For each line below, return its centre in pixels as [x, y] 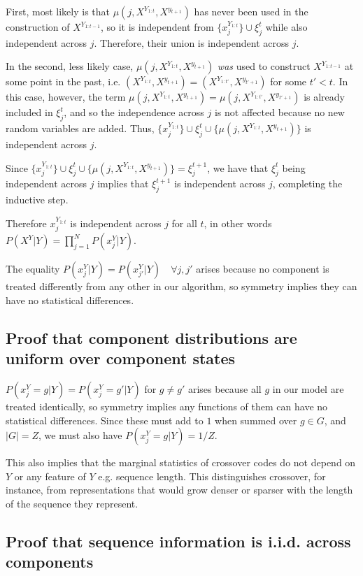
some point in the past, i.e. [63, 81]
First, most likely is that [58, 11]
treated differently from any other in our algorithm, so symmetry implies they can [181, 286]
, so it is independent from [157, 27]
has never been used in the [251, 11]
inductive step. [37, 200]
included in [29, 112]
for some [289, 81]
